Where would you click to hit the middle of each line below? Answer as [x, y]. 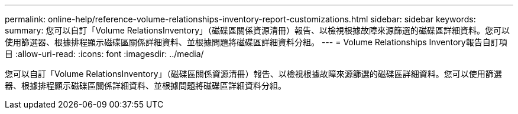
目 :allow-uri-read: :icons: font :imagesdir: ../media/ [104, 54]
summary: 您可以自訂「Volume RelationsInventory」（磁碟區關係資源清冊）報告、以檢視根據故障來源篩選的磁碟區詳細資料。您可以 [258, 30]
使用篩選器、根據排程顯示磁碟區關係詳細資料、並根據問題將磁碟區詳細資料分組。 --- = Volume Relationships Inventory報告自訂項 [256, 42]
